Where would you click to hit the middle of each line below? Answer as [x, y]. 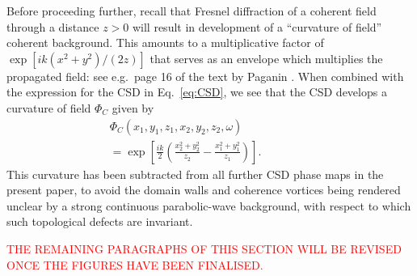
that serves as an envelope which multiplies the [266, 58]
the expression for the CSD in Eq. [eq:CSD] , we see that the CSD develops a [197, 92]
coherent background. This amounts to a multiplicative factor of [165, 42]
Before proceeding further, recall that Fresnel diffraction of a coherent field [192, 11]
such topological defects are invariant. [100, 221]
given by [133, 107]
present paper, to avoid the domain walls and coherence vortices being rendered [204, 190]
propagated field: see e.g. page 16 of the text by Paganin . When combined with [205, 76]
